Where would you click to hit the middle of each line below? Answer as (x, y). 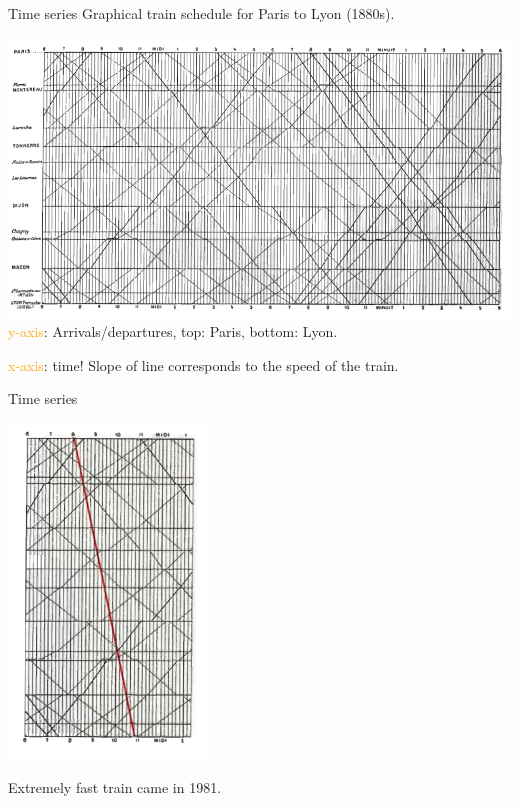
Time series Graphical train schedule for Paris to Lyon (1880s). (201, 13)
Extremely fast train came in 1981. (115, 786)
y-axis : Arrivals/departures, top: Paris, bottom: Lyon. (173, 331)
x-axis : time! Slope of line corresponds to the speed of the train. (203, 364)
